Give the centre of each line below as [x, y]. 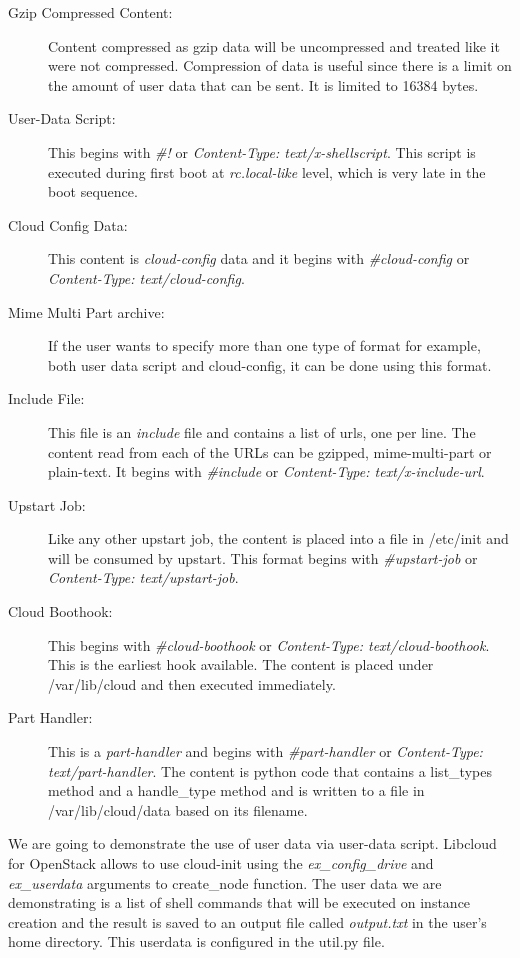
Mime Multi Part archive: [86, 311]
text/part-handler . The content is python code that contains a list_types [270, 770]
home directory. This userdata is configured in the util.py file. [196, 941]
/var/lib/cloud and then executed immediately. [192, 683]
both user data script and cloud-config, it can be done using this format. [270, 364]
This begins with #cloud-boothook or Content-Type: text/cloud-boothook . [269, 644]
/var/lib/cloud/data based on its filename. [178, 809]
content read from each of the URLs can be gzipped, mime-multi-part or [270, 451]
